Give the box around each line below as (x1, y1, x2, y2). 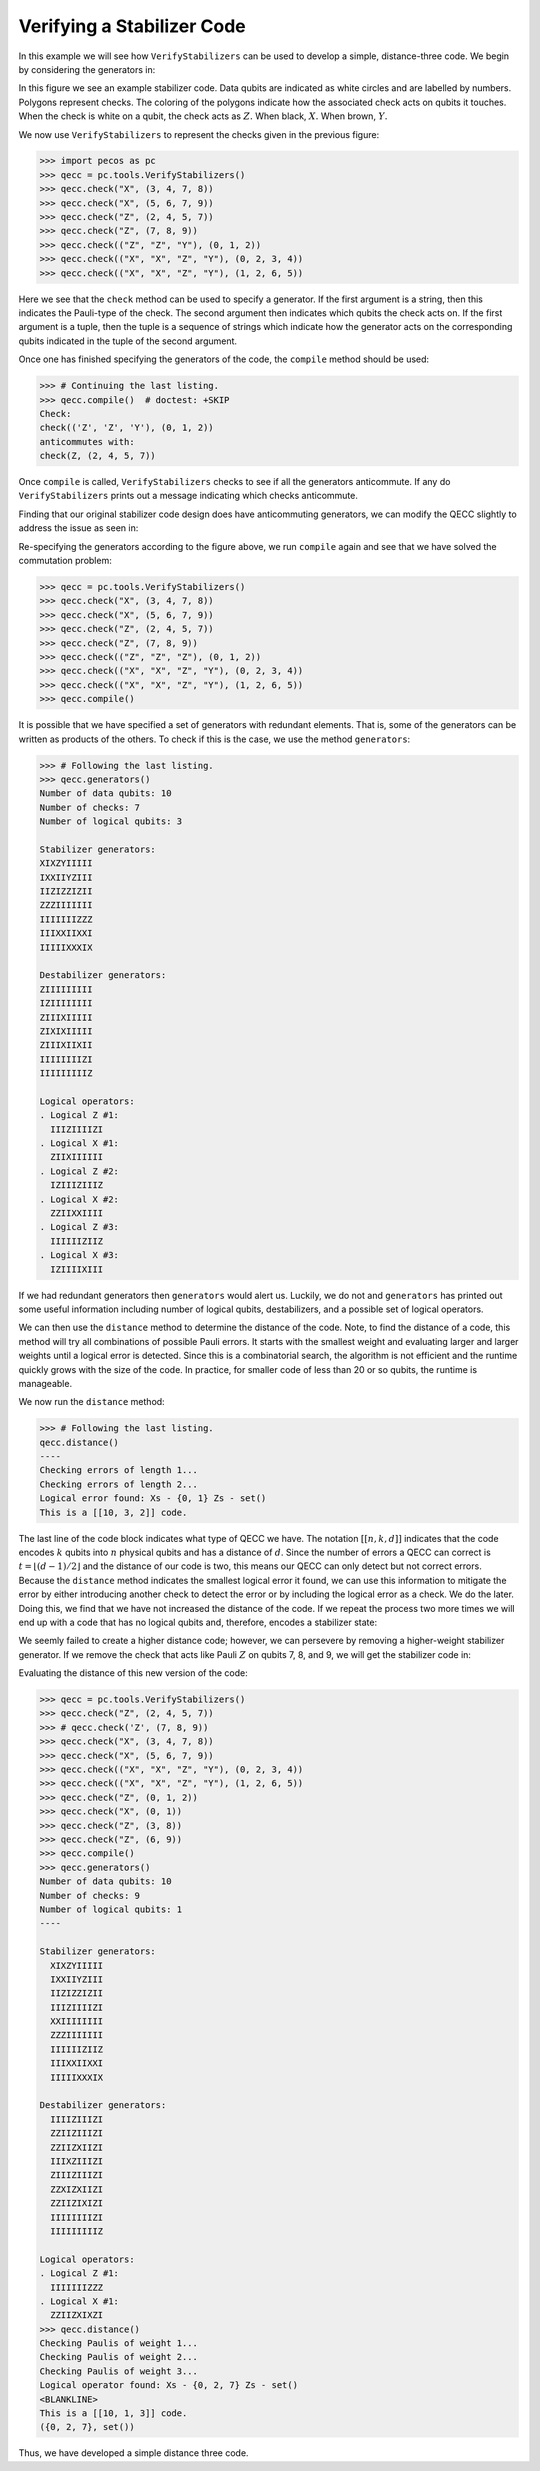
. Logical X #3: (39, 1250, 120, 1261)
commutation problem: (18, 555, 112, 567)
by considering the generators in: (18, 63, 156, 75)
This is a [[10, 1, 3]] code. (39, 2408, 188, 2419)
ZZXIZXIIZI (50, 2183, 104, 2195)
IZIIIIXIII (50, 1263, 104, 1275)
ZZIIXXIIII (50, 1208, 104, 1219)
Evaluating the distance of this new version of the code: (18, 1667, 249, 1679)
